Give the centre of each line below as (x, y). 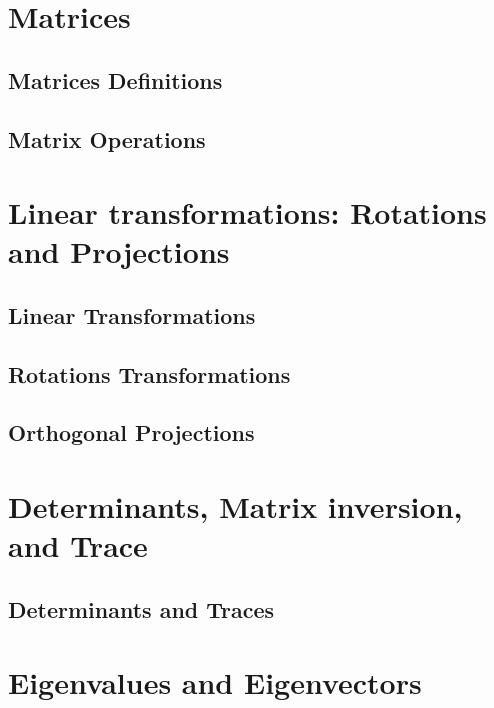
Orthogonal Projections (131, 432)
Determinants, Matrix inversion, (235, 506)
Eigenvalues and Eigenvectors (215, 682)
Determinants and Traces (141, 608)
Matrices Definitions (115, 79)
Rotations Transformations (149, 373)
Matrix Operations (107, 138)
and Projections (119, 251)
